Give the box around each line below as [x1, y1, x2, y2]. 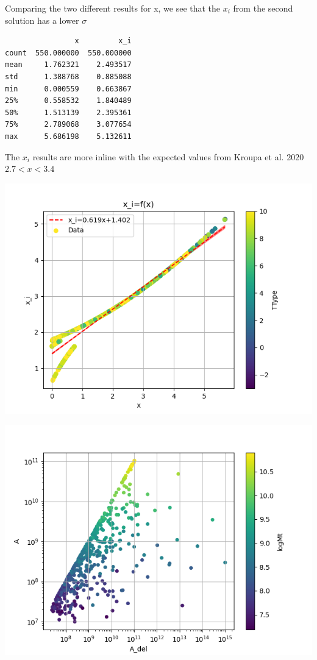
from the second [233, 2, 293, 14]
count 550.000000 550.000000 [5, 48, 132, 57]
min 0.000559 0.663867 [5, 84, 132, 93]
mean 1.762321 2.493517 [5, 60, 132, 69]
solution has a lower [5, 13, 79, 26]
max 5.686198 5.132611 [5, 132, 132, 141]
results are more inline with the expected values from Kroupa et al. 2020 [32, 150, 304, 163]
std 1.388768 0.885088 [5, 72, 132, 81]
